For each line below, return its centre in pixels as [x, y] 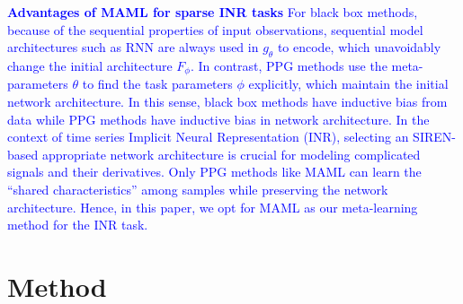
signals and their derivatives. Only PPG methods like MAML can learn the [214, 172]
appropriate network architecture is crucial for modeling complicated [231, 154]
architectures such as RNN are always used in [133, 47]
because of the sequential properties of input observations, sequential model [215, 29]
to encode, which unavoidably [359, 47]
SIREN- [434, 137]
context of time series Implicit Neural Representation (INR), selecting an [208, 137]
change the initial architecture [90, 65]
